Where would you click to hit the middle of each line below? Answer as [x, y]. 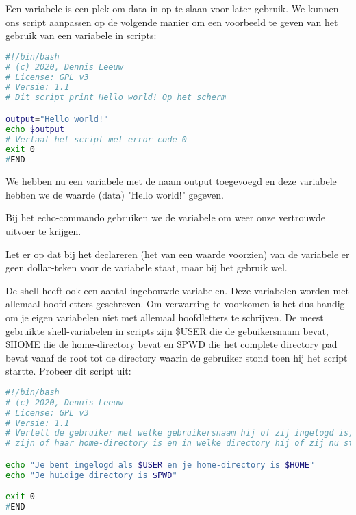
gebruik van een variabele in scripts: [81, 35]
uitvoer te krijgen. [43, 230]
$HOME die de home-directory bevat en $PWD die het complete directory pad [171, 344]
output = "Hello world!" [57, 119]
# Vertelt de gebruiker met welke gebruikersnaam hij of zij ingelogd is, [180, 433]
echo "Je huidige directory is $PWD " [91, 475]
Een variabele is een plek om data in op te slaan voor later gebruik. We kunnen [172, 8]
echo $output [35, 129]
